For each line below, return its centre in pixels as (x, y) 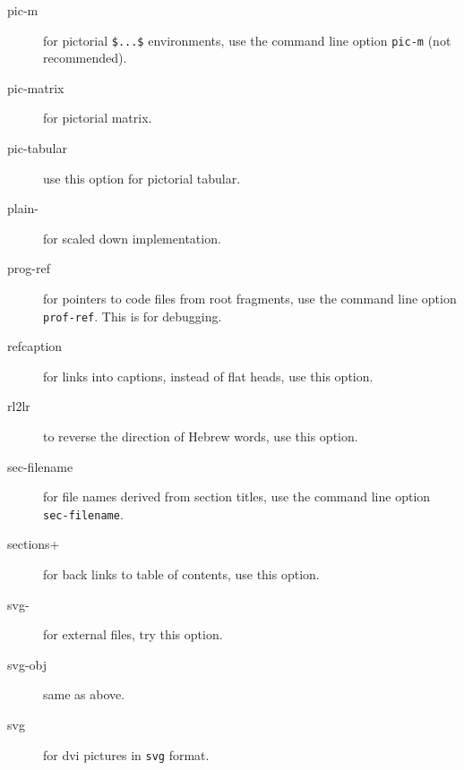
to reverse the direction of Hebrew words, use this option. (201, 436)
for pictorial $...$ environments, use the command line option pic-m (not (247, 40)
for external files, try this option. (133, 634)
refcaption (35, 346)
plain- (23, 208)
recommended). (85, 58)
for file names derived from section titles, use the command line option (237, 496)
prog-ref (29, 268)
